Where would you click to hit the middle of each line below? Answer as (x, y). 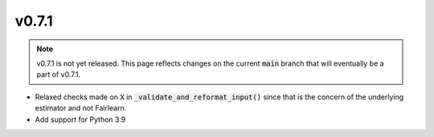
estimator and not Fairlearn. (81, 108)
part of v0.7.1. (58, 75)
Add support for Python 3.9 (80, 119)
